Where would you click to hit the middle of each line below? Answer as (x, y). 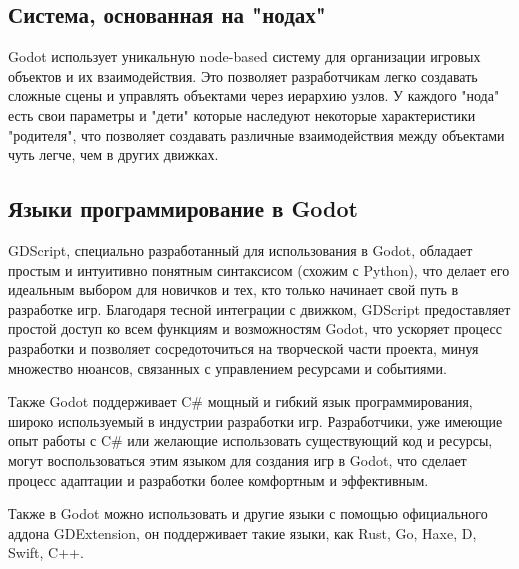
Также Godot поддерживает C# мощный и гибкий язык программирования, (240, 401)
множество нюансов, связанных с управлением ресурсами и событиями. (227, 367)
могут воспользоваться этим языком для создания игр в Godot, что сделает (237, 459)
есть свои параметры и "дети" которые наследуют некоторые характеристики (242, 114)
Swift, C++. (46, 552)
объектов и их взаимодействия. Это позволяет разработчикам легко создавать (243, 75)
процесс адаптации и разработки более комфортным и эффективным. (218, 479)
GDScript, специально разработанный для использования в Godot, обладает (240, 249)
